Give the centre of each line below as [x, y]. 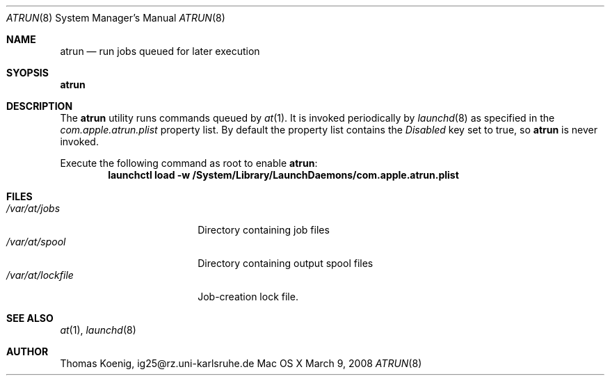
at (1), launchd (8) [98, 330]
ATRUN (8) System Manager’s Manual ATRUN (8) [116, 18]
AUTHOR [27, 351]
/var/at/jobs [33, 208]
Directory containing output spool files [286, 263]
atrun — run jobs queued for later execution [160, 51]
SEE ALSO [30, 318]
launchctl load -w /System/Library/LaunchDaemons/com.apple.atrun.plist [283, 175]
